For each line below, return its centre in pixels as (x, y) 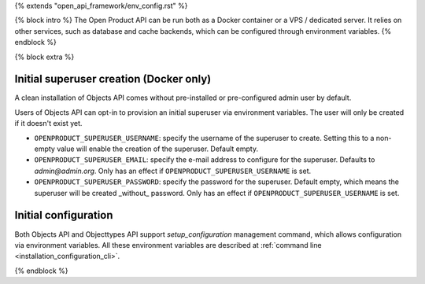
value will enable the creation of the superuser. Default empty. (157, 149)
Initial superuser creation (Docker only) (113, 79)
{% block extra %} (44, 57)
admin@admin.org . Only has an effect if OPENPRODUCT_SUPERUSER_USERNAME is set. (173, 171)
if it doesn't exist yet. (48, 124)
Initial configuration (64, 215)
